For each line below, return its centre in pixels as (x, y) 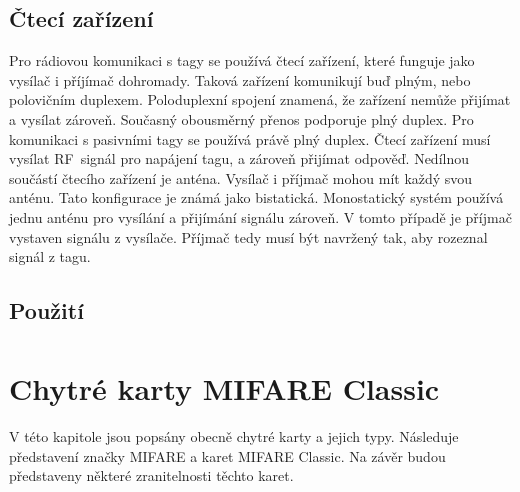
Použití (46, 310)
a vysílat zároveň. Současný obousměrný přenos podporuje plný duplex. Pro (241, 118)
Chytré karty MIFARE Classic (224, 388)
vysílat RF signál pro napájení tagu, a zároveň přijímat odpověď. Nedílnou (239, 158)
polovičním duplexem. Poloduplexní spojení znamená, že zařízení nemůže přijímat (260, 99)
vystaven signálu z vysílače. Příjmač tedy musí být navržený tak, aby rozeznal (248, 236)
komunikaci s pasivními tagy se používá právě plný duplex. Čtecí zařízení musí (250, 138)
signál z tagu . (50, 256)
